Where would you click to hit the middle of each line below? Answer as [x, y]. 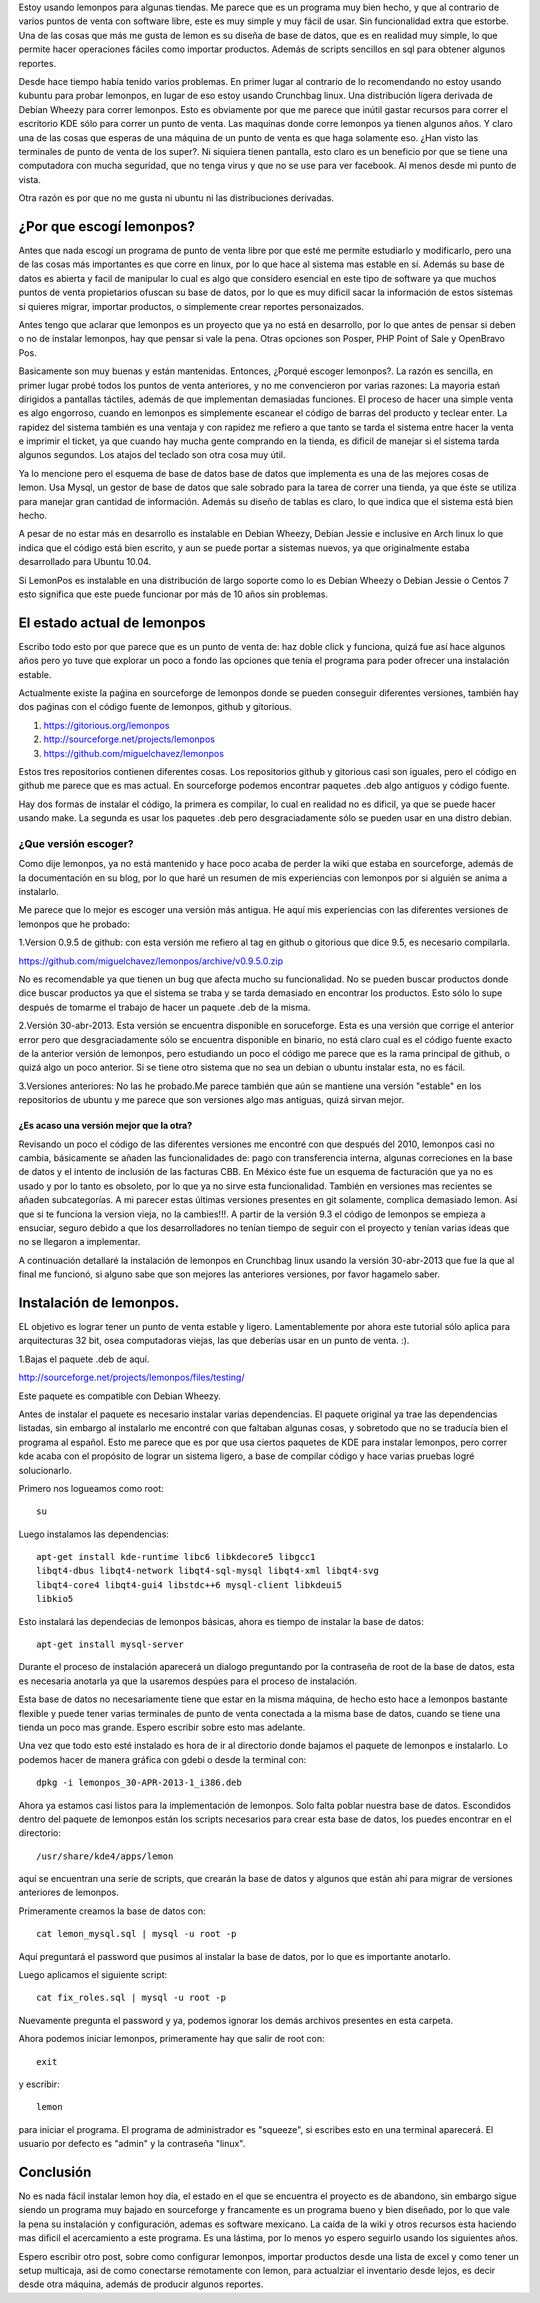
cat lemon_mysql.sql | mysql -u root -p [136, 1934]
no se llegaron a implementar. [79, 1242]
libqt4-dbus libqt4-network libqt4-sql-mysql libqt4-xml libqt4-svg [207, 1571]
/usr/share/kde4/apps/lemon [105, 1856]
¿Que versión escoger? [76, 843]
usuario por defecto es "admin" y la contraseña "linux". [132, 2144]
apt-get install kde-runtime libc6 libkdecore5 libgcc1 [176, 1557]
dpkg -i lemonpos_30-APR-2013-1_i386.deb [139, 1783]
